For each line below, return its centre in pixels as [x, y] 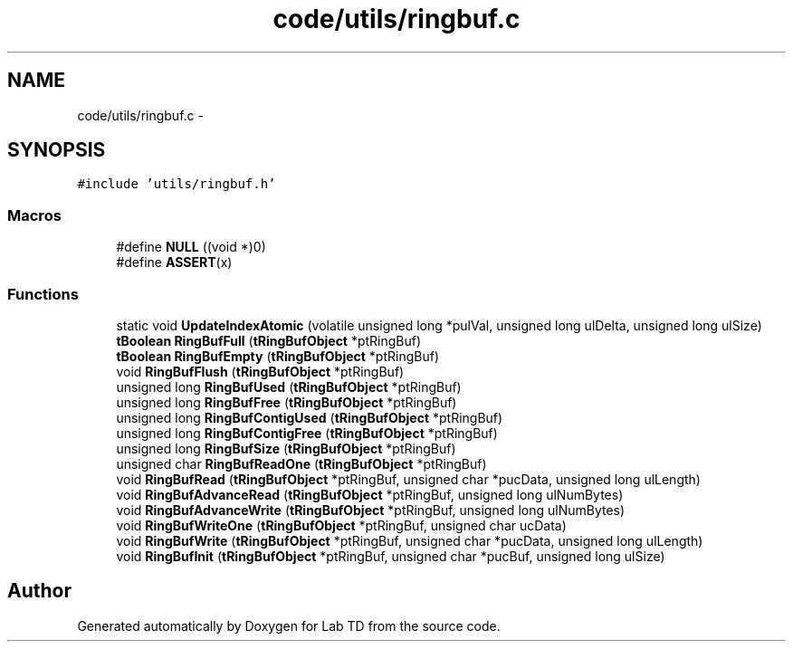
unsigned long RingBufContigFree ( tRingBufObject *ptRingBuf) [307, 433]
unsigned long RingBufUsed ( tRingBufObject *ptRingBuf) [289, 387]
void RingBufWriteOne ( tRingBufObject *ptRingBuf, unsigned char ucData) [341, 525]
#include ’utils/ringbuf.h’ [177, 184]
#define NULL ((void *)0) [191, 247]
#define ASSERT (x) [174, 262]
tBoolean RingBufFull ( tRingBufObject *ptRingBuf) [269, 340]
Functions [43, 294]
